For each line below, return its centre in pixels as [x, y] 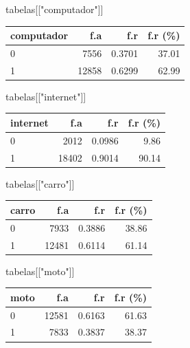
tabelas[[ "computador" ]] [55, 9]
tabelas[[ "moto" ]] [40, 271]
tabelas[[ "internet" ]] [46, 96]
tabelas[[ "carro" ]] [40, 183]
